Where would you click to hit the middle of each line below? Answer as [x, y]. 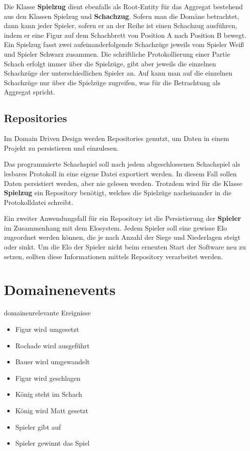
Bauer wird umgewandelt [53, 362]
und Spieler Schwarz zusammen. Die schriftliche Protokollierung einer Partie [117, 54]
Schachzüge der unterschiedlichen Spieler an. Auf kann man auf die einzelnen [118, 73]
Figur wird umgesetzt [47, 329]
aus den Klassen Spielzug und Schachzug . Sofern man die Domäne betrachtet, [122, 16]
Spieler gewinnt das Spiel [52, 443]
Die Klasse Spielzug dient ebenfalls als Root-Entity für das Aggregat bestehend [124, 6]
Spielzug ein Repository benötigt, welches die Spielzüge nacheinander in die [118, 193]
